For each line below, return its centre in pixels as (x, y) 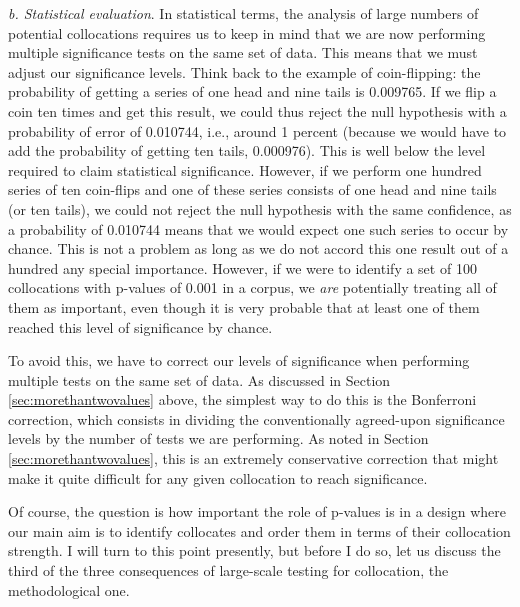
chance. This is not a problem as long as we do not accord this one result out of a (258, 248)
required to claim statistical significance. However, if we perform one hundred (245, 169)
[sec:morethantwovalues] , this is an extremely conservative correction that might (253, 458)
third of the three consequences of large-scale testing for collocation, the (228, 570)
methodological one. (69, 589)
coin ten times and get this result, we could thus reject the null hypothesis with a (257, 110)
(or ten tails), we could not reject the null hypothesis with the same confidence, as (260, 208)
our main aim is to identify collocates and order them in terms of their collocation (259, 530)
